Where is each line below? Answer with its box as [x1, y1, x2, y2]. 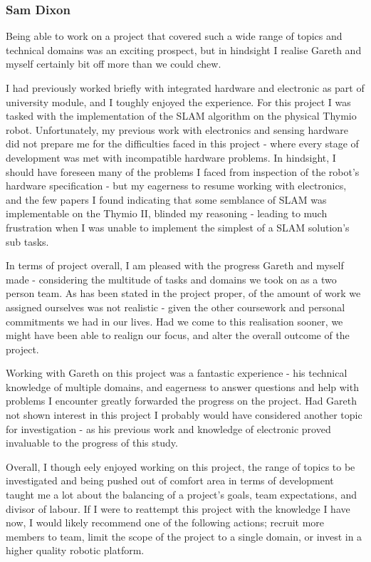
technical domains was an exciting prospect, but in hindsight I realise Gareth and [6, 42, 362, 57]
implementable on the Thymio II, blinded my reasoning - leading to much [6, 206, 328, 221]
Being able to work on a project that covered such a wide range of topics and [6, 28, 343, 43]
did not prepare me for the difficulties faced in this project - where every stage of [6, 136, 359, 151]
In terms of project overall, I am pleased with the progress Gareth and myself [6, 258, 344, 273]
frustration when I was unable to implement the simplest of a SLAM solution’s [6, 219, 350, 234]
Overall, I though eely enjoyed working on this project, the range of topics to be [6, 459, 355, 474]
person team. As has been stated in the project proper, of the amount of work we [6, 286, 361, 301]
